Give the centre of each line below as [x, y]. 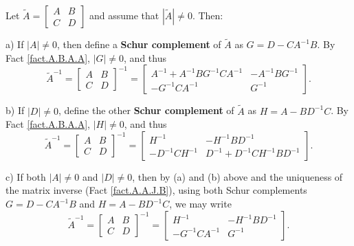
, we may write [200, 203]
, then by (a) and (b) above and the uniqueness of [237, 176]
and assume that [124, 15]
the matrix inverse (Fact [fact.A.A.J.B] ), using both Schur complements [156, 190]
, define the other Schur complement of [146, 110]
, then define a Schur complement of [139, 44]
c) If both [26, 176]
